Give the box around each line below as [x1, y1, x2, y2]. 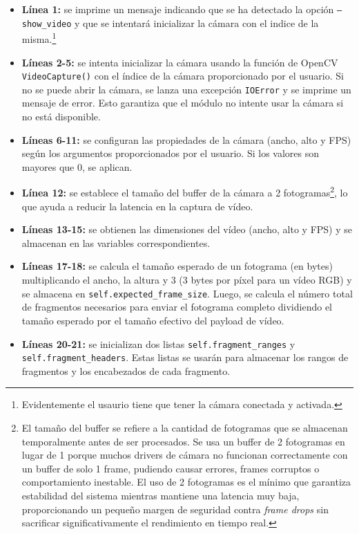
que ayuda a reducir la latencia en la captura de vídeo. [21, 199, 253, 213]
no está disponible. [21, 109, 101, 124]
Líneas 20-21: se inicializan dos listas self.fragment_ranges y [21, 336, 295, 351]
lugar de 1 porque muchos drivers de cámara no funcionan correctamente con [21, 448, 348, 462]
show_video [21, 19, 72, 29]
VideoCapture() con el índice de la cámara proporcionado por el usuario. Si [21, 68, 344, 83]
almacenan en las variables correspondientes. [21, 235, 211, 250]
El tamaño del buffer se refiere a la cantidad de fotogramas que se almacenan [21, 421, 348, 434]
